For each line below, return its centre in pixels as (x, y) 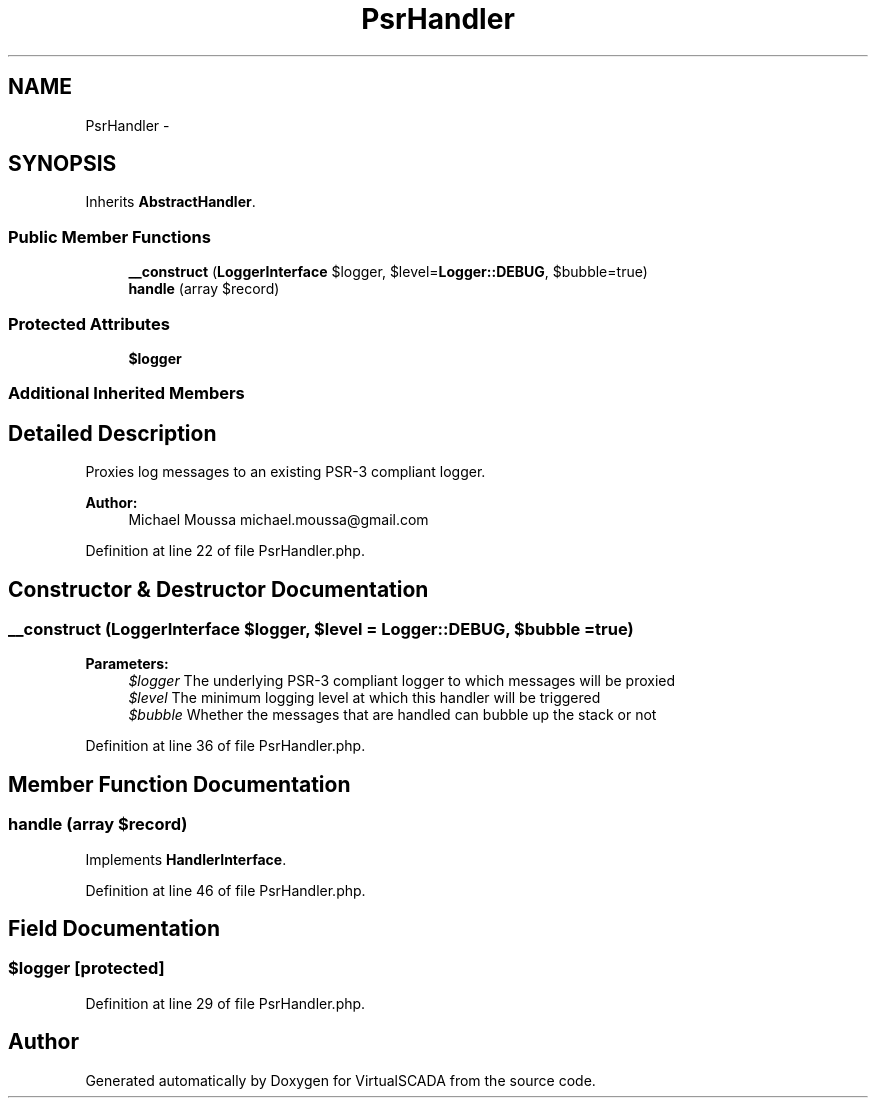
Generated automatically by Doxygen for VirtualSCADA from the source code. (340, 1080)
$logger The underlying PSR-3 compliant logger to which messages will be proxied (402, 681)
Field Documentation (114, 929)
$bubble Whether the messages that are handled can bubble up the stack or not (392, 715)
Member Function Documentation (179, 784)
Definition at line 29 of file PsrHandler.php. (225, 1003)
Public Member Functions (109, 236)
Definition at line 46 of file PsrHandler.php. (225, 890)
